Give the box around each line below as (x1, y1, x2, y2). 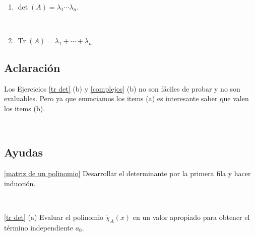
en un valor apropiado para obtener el (133, 211, 250, 222)
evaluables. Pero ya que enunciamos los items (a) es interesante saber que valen (4, 93, 249, 104)
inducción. (4, 178, 36, 188)
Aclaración (4, 59, 60, 75)
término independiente (4, 222, 73, 232)
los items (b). (4, 103, 45, 113)
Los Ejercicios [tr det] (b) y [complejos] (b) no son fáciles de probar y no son (4, 83, 240, 94)
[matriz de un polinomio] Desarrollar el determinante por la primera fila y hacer (4, 168, 251, 179)
